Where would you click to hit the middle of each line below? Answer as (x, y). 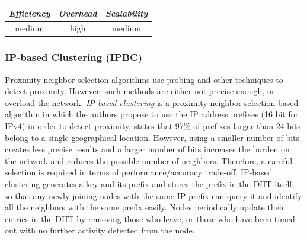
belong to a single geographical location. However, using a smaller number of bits (152, 137)
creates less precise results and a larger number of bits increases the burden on (147, 149)
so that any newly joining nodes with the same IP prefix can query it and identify (153, 195)
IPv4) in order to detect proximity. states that (89, 126)
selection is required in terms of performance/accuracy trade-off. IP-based (139, 172)
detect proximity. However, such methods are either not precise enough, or (140, 91)
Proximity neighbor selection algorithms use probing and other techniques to (144, 79)
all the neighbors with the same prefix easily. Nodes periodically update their (145, 207)
